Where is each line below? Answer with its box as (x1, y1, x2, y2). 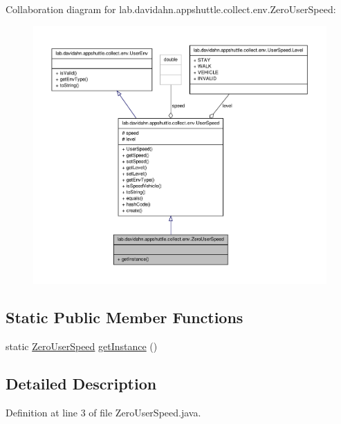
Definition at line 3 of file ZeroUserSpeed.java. (6, 405, 201, 419)
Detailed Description (6, 372, 157, 394)
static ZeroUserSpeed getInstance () (6, 338, 158, 353)
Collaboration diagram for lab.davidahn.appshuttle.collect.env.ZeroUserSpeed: (6, 2, 336, 16)
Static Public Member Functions (6, 307, 243, 327)
